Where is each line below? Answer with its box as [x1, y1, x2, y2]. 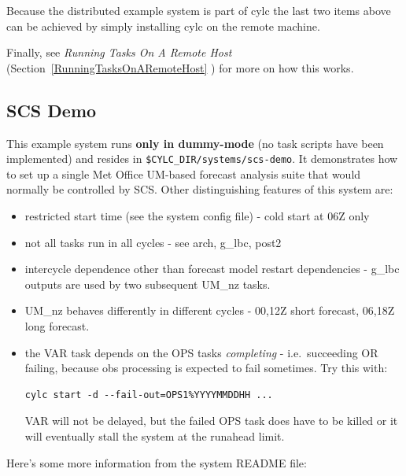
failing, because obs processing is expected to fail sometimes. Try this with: [24, 360, 388, 376]
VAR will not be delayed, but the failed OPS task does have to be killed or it [24, 412, 398, 429]
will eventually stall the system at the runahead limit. [24, 427, 285, 444]
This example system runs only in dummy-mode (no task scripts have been [6, 135, 384, 151]
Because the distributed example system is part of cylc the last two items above [6, 2, 391, 18]
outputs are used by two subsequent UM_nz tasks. [24, 275, 271, 292]
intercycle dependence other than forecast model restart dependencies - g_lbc [24, 260, 400, 277]
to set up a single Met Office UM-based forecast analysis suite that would [6, 165, 361, 182]
